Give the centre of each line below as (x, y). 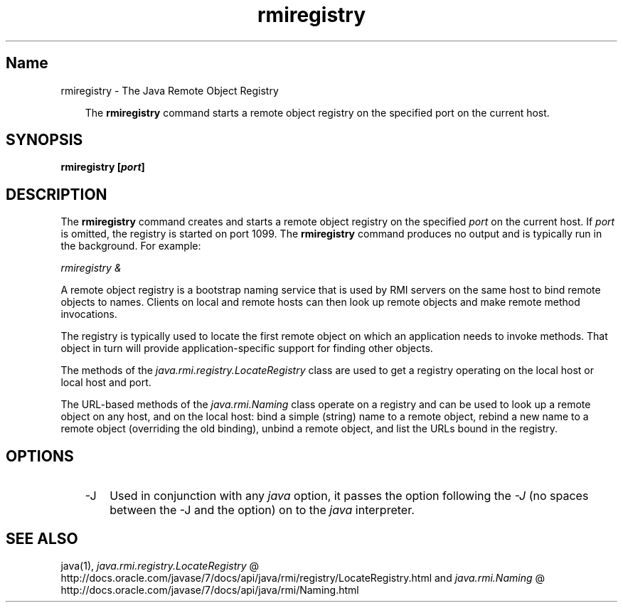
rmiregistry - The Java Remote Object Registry (170, 90)
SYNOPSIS (44, 140)
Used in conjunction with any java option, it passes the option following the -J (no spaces (349, 496)
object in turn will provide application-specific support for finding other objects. (247, 348)
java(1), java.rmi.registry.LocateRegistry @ (160, 565)
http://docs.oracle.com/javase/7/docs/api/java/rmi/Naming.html (210, 590)
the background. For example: (131, 246)
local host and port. (106, 383)
